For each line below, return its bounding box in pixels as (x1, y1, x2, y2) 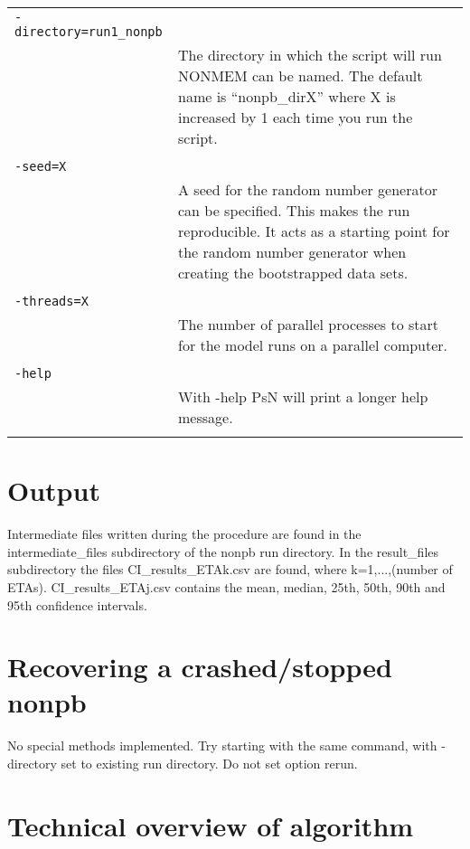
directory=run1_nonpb (14, 24, 163, 39)
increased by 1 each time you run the (178, 107, 413, 127)
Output (7, 472, 100, 509)
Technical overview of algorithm (7, 807, 414, 844)
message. (178, 407, 233, 428)
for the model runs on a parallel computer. (178, 335, 448, 355)
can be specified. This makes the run (178, 200, 410, 221)
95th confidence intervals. (7, 595, 147, 614)
